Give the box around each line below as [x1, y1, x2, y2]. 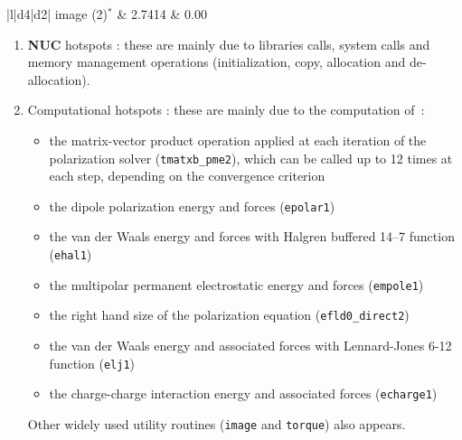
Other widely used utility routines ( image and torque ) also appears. [27, 414, 406, 433]
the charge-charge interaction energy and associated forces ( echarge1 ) [49, 384, 438, 403]
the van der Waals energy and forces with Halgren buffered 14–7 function [49, 227, 455, 246]
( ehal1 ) [49, 245, 92, 264]
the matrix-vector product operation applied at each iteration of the [49, 130, 427, 149]
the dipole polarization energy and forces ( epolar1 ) [49, 196, 335, 215]
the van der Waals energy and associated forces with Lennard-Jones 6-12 [49, 336, 452, 355]
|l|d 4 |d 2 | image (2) [6, 5, 108, 23]
